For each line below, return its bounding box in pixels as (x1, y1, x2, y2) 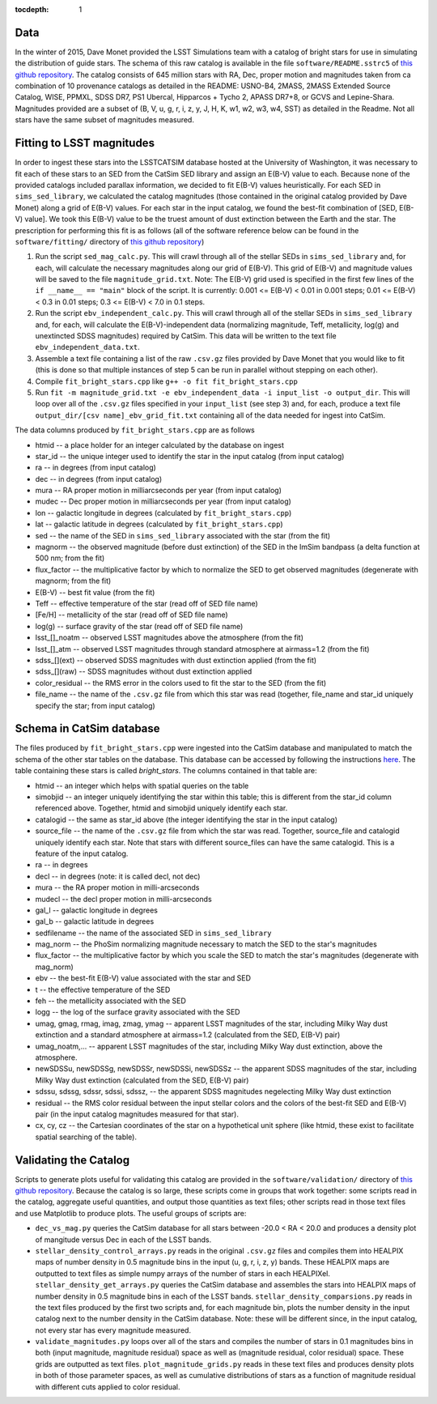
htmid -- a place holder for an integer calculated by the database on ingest (35, 440, 285, 449)
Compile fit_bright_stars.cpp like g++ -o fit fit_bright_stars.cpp (35, 377, 299, 386)
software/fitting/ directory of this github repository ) (15, 236, 205, 246)
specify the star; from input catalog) (35, 700, 155, 710)
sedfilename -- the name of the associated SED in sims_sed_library (35, 928, 272, 938)
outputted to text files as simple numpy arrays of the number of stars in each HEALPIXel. (35, 1268, 331, 1278)
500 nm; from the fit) (35, 553, 105, 563)
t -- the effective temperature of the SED (35, 985, 171, 994)
